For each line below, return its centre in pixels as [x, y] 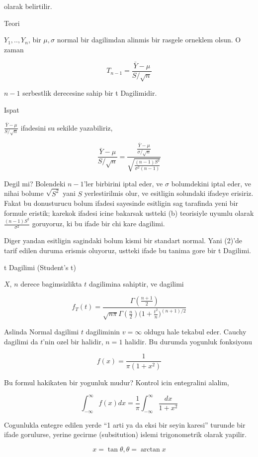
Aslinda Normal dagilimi [42, 331]
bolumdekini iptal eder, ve [211, 183]
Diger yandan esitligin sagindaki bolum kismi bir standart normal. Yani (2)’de [123, 240]
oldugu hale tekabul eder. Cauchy [195, 331]
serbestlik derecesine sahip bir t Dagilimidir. [90, 93]
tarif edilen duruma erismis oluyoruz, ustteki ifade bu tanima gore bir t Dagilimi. [128, 250]
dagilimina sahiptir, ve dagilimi [136, 284]
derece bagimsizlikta [51, 284]
